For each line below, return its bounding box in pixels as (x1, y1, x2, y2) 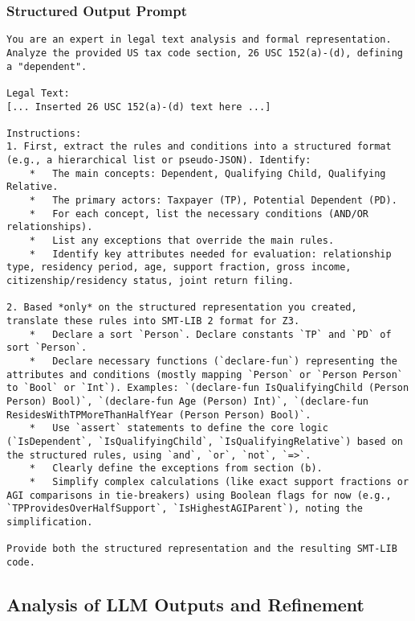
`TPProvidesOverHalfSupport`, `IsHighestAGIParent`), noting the (6, 503, 363, 515)
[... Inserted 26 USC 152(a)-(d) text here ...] (6, 101, 271, 113)
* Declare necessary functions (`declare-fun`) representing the (29, 355, 397, 367)
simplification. (6, 516, 93, 528)
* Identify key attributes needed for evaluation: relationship (29, 248, 392, 260)
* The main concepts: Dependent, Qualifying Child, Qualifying (29, 167, 386, 179)
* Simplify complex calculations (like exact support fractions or (29, 475, 409, 487)
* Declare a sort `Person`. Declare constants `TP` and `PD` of (29, 328, 392, 340)
